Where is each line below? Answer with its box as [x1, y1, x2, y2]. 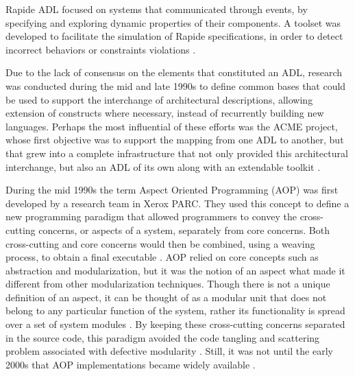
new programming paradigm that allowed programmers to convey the [5, 209, 297, 224]
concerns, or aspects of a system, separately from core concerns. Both [38, 222, 330, 237]
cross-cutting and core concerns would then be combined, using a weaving [5, 236, 315, 250]
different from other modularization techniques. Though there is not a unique [5, 277, 330, 291]
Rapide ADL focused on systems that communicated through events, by [5, 2, 308, 16]
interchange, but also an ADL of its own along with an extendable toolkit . [5, 159, 321, 174]
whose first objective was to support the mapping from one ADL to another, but [5, 132, 344, 147]
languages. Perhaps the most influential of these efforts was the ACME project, [5, 119, 338, 133]
